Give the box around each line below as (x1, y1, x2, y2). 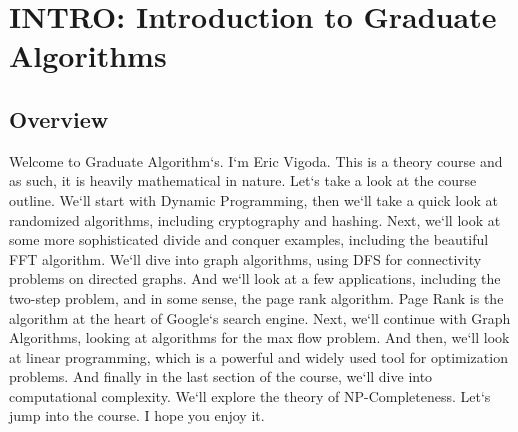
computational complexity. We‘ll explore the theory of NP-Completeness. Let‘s (9, 385, 491, 406)
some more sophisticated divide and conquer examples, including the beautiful (9, 229, 489, 250)
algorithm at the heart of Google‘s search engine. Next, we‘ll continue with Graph (9, 307, 511, 328)
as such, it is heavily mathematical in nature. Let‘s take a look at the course (9, 170, 477, 191)
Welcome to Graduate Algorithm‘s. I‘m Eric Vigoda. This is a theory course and (9, 150, 503, 171)
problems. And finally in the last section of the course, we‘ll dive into (9, 366, 433, 387)
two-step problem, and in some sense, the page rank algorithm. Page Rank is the (9, 287, 504, 308)
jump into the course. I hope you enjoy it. (9, 405, 265, 426)
